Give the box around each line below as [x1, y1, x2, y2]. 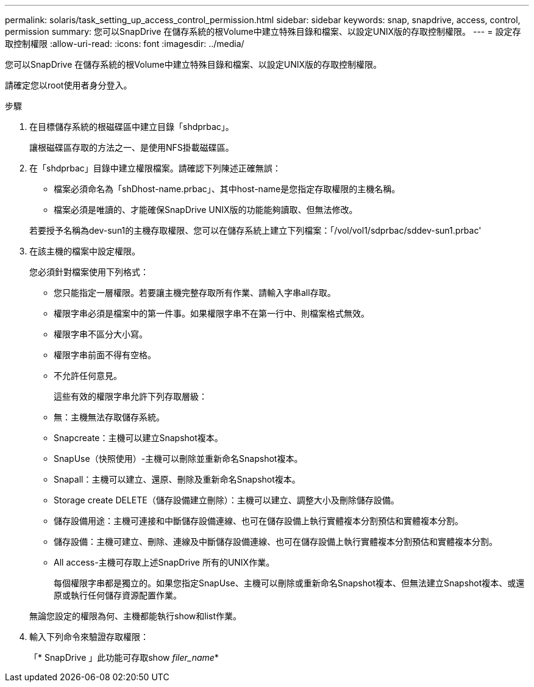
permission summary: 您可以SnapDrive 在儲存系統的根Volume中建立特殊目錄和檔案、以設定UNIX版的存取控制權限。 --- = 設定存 [5, 26, 521, 37]
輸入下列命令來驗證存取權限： [29, 631, 149, 642]
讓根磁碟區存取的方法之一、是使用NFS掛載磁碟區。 [29, 142, 234, 153]
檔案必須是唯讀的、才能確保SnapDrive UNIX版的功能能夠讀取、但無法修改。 [54, 204, 358, 215]
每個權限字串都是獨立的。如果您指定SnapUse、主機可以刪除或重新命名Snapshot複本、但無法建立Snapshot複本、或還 [54, 578, 525, 588]
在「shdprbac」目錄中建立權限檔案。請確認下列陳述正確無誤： [29, 163, 281, 173]
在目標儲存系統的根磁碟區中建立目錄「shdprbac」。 [29, 121, 234, 132]
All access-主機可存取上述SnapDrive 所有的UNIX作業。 [54, 557, 275, 567]
